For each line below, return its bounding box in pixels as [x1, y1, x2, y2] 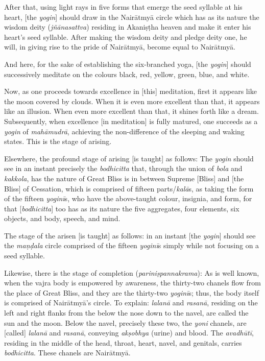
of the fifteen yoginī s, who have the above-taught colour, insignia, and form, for [4, 193, 252, 204]
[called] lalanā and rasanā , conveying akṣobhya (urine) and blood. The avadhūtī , [4, 327, 254, 338]
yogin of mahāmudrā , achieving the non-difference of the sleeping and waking [4, 126, 245, 136]
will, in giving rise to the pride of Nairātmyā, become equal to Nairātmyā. [4, 41, 235, 52]
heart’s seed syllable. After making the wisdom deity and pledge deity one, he [4, 31, 247, 42]
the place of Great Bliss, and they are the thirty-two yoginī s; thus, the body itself [4, 287, 259, 298]
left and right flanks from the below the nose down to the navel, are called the [4, 307, 249, 318]
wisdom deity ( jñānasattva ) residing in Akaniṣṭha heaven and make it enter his [4, 21, 251, 32]
